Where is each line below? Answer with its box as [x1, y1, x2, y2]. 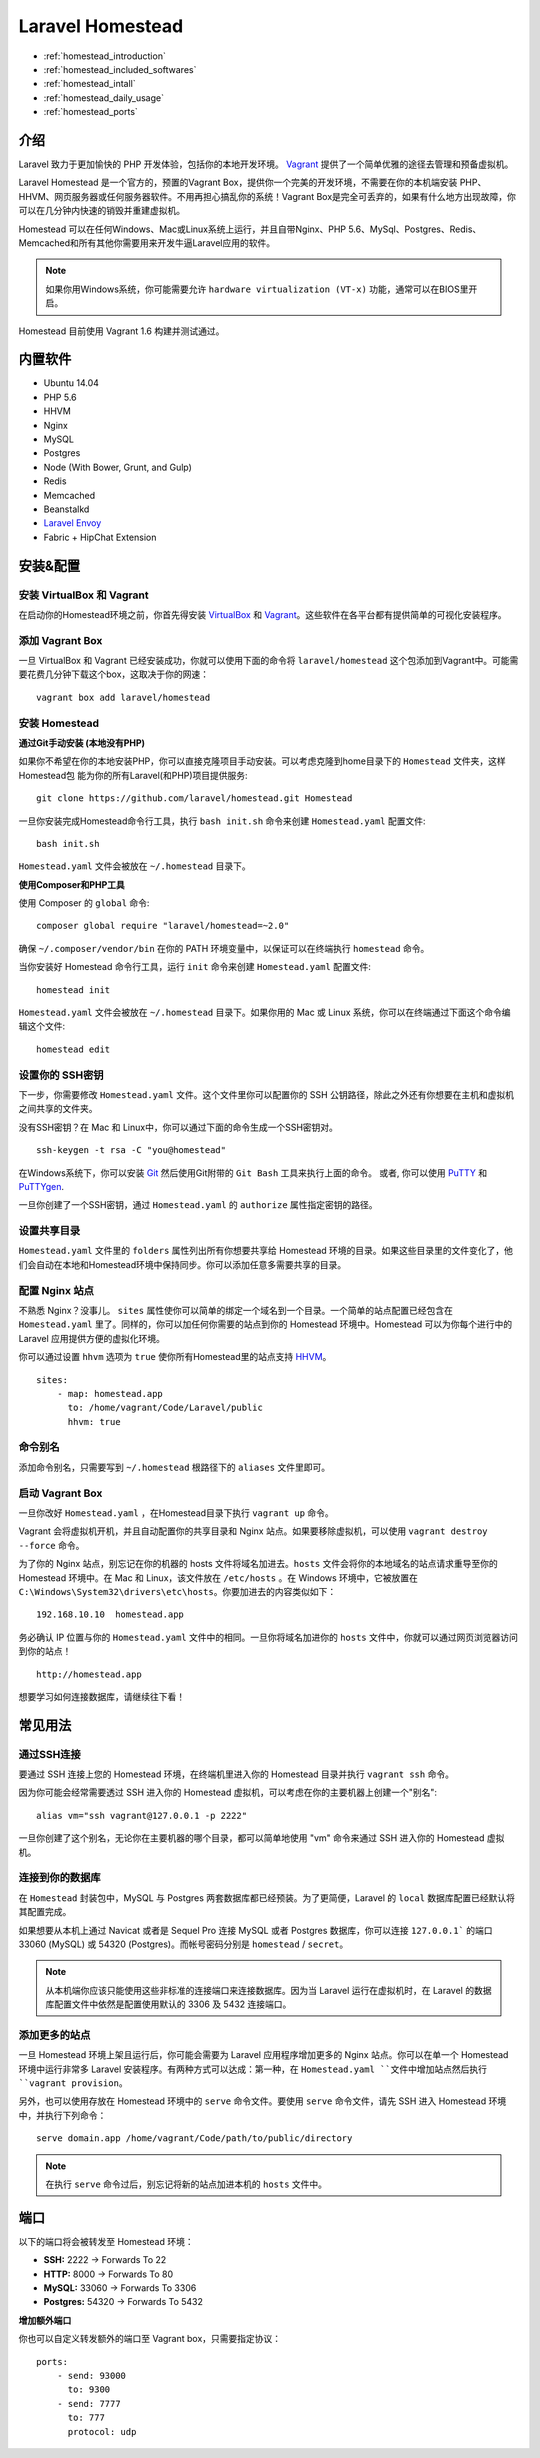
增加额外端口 [18, 2314, 72, 2326]
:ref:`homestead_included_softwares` [43, 63, 197, 75]
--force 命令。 [18, 1539, 85, 1551]
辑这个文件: [18, 1020, 66, 1032]
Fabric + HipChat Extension [43, 531, 157, 543]
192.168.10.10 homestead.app [36, 1609, 185, 1620]
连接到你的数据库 [18, 1871, 101, 1885]
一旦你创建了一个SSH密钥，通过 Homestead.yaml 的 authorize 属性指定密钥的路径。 [18, 1199, 378, 1211]
